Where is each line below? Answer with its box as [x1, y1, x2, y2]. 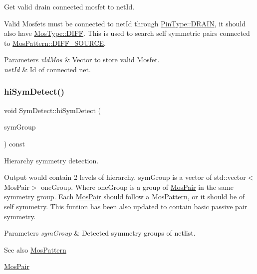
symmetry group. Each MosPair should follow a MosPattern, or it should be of [4, 191, 245, 202]
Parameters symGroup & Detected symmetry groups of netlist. [4, 228, 196, 238]
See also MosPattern [4, 244, 66, 255]
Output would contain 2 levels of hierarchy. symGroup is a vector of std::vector [4, 172, 246, 182]
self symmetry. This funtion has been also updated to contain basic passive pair [4, 201, 248, 211]
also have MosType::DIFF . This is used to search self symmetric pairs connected [4, 28, 250, 38]
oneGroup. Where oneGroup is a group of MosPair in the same [41, 181, 234, 192]
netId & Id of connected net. [4, 64, 91, 74]
